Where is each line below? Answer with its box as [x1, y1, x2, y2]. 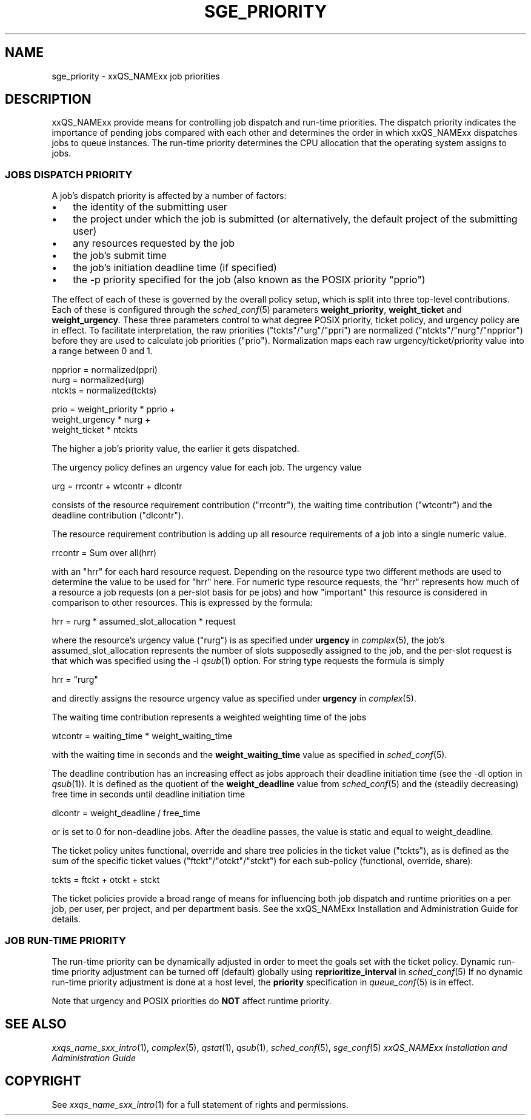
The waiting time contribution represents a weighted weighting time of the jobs [52, 712, 367, 723]
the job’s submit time [73, 249, 167, 262]
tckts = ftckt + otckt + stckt [52, 874, 160, 885]
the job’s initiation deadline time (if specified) [73, 261, 277, 274]
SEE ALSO [5, 1016, 67, 1032]
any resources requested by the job [73, 237, 235, 250]
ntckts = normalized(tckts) [52, 385, 157, 396]
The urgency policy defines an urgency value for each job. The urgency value [52, 462, 362, 473]
